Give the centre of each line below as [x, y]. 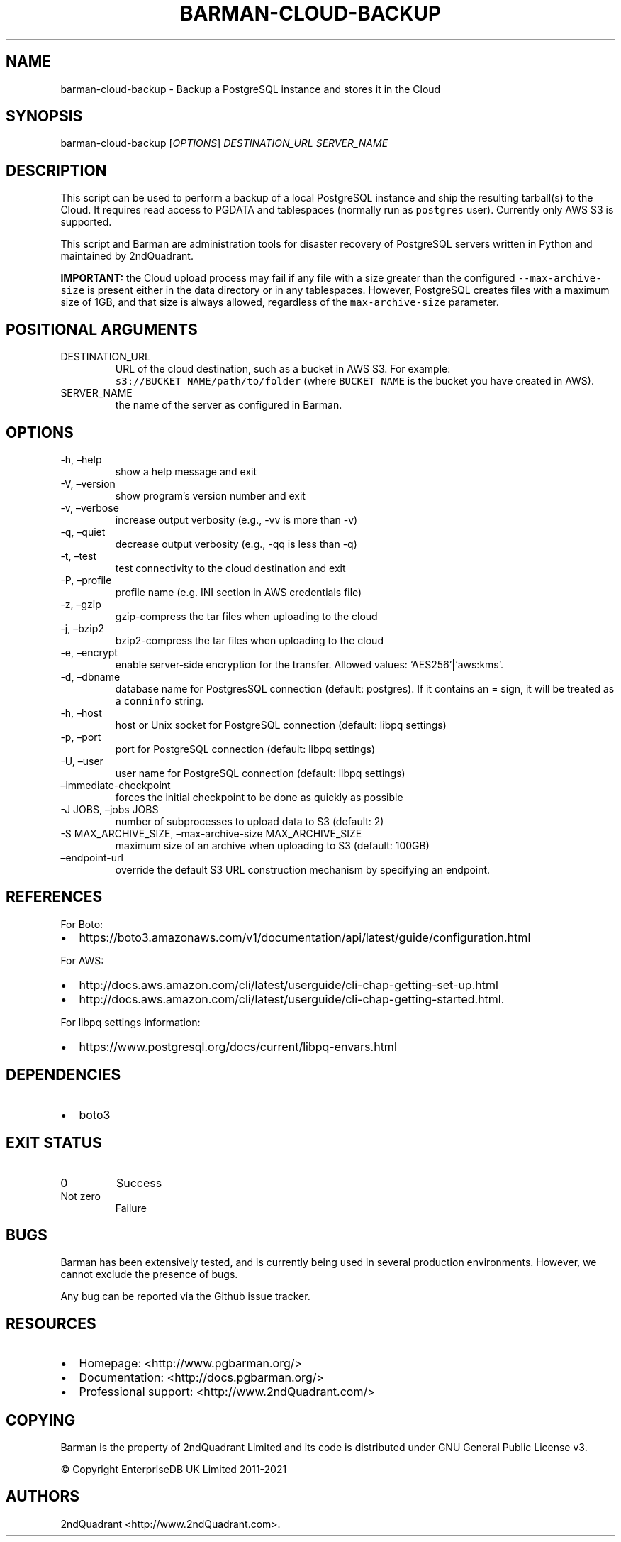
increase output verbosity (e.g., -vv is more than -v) [236, 519]
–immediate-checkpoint [116, 785]
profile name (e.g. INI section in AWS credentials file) [239, 592]
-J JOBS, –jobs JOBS [110, 809]
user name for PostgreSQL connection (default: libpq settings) [260, 773]
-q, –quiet [83, 532]
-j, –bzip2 [82, 628]
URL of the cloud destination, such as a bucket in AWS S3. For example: [283, 369]
